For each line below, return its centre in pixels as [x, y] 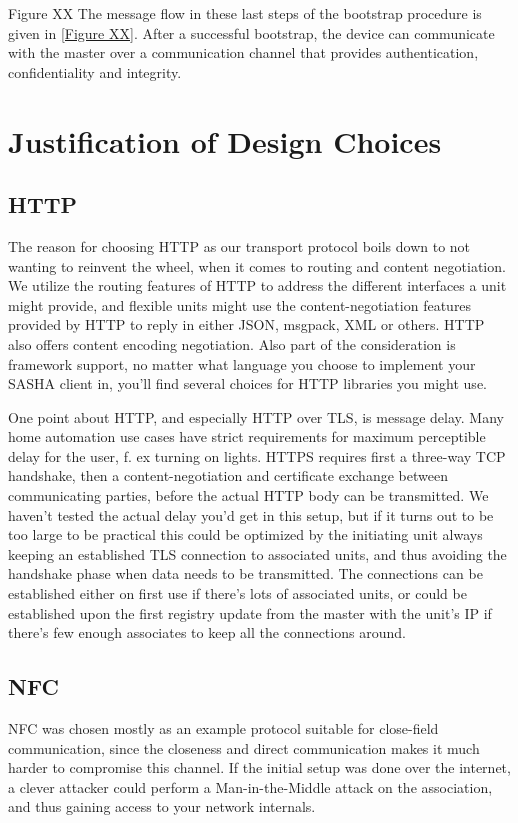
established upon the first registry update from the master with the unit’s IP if [250, 612]
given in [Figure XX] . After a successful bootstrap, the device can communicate [251, 32]
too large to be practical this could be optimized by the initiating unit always [245, 534]
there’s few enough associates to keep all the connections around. [207, 632]
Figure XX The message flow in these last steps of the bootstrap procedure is [245, 13]
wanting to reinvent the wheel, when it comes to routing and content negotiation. [257, 265]
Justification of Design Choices [225, 140]
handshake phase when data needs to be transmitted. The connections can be [245, 573]
